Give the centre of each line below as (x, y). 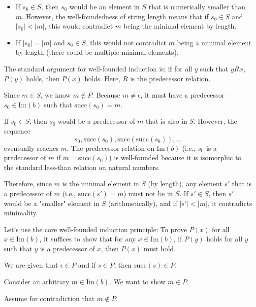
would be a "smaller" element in (52, 203)
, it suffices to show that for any (88, 239)
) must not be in (148, 193)
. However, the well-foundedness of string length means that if (115, 16)
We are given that (31, 265)
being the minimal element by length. (180, 26)
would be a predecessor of (96, 121)
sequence (17, 130)
